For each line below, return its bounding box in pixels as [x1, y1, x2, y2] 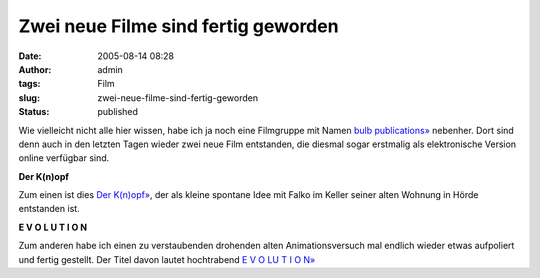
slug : [18, 91, 40, 104]
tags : [18, 78, 41, 90]
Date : [18, 50, 42, 62]
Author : [18, 63, 52, 75]
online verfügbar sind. [18, 152, 110, 164]
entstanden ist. [18, 203, 80, 215]
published [97, 106, 139, 118]
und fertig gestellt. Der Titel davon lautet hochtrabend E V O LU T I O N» [18, 253, 316, 265]
